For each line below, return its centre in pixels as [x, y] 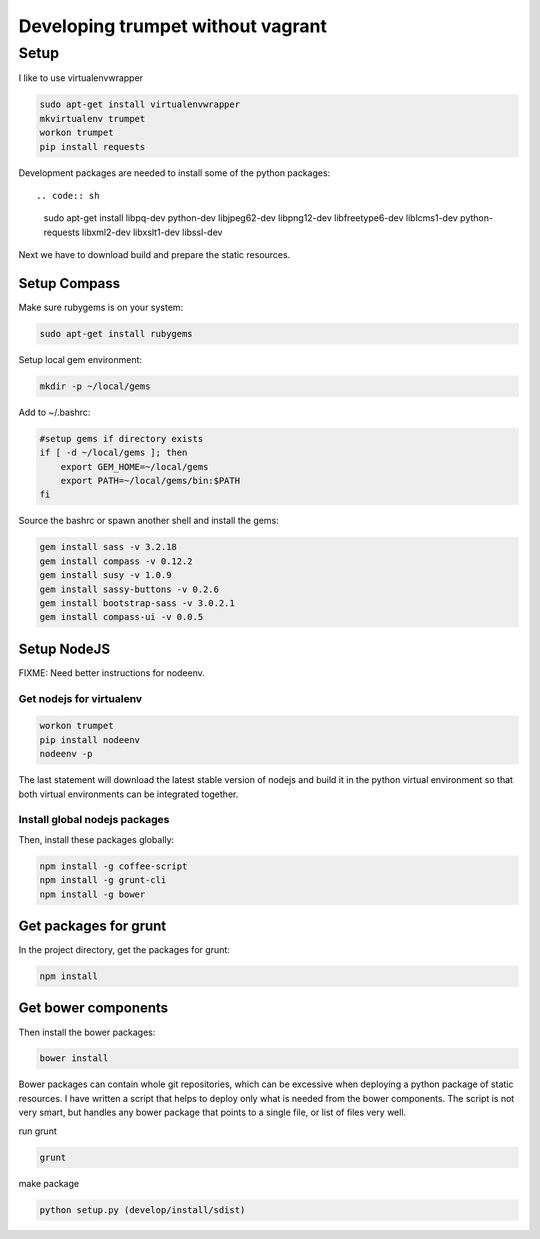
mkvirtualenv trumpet [92, 118]
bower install [74, 1058]
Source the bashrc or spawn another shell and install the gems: [148, 521]
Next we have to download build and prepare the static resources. [154, 255]
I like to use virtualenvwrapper [81, 78]
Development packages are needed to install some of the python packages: [174, 172]
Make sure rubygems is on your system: [101, 307]
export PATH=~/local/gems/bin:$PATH [150, 481]
